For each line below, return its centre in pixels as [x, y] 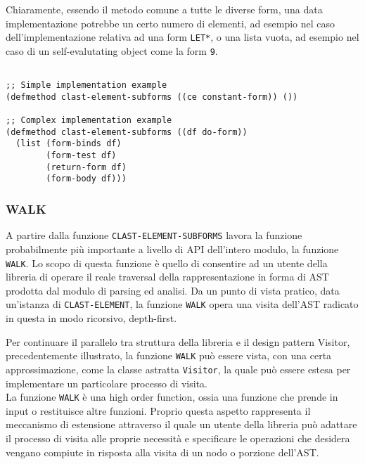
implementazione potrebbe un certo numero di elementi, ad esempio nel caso [171, 23]
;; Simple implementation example [87, 85]
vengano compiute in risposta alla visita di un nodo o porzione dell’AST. [162, 452]
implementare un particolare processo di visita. [107, 383]
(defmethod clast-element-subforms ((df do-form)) [127, 132]
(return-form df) [86, 167]
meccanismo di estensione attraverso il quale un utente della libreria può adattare [181, 424]
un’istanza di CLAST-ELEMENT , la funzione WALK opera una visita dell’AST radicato [182, 304]
